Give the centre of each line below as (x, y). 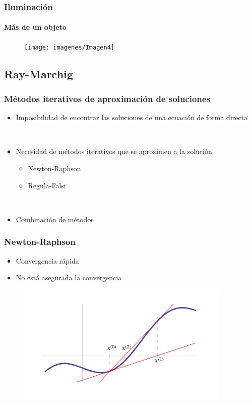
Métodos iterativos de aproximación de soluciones (107, 98)
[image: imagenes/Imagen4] (69, 47)
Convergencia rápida (47, 260)
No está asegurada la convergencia (69, 277)
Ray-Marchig (39, 73)
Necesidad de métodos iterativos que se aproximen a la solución (114, 151)
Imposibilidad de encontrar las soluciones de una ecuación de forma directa (132, 117)
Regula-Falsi (47, 185)
